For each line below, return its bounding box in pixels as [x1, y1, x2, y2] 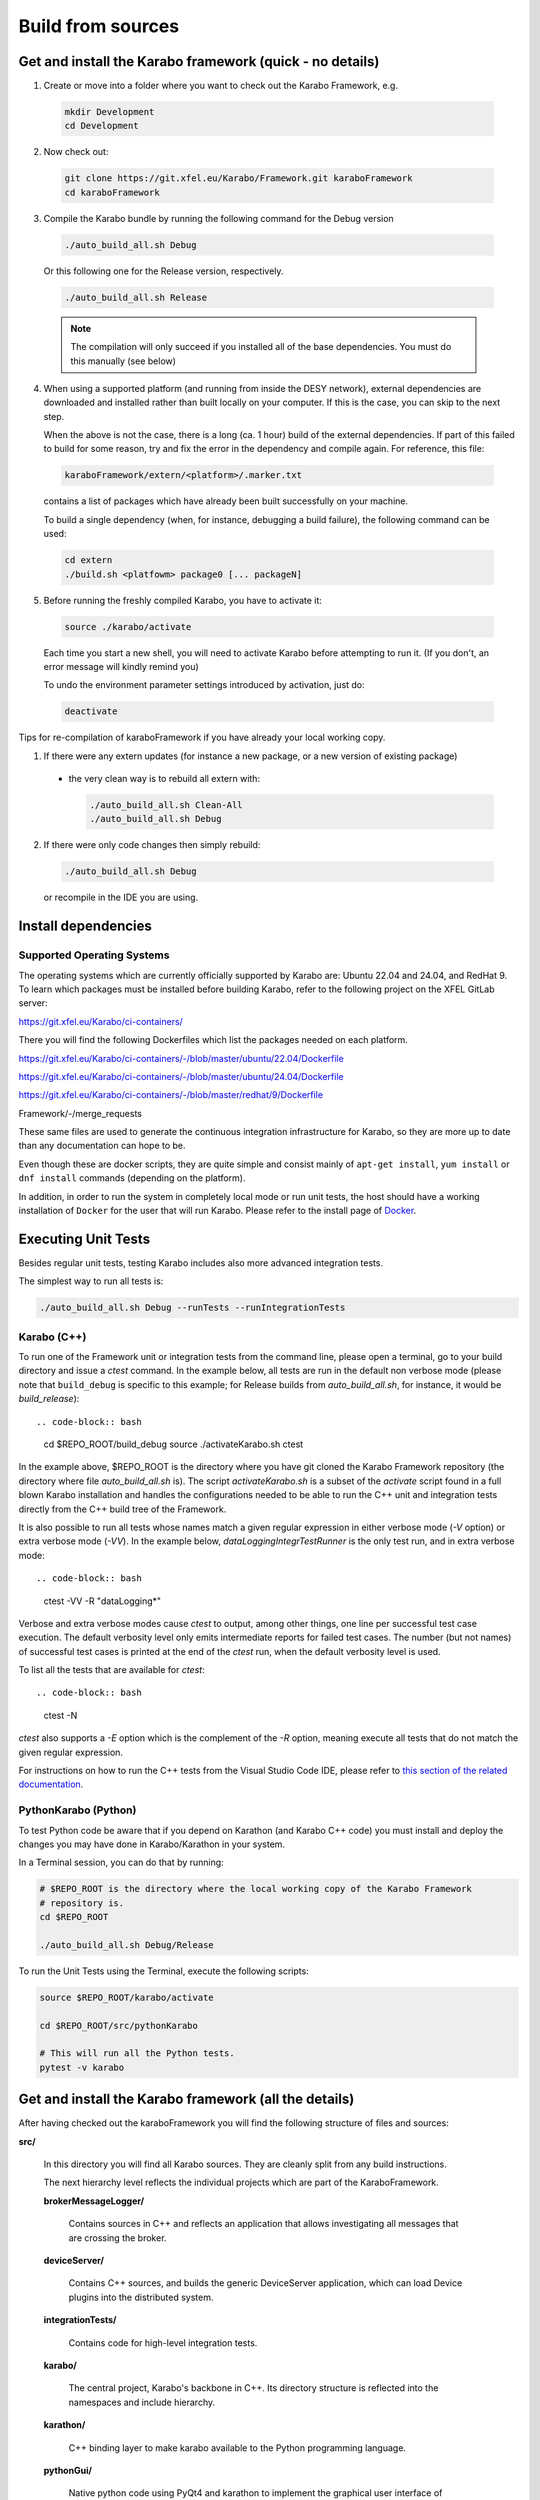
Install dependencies [18, 918, 152, 935]
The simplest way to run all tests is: [18, 1275, 164, 1287]
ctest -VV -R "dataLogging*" [43, 1595, 162, 1607]
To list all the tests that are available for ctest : [18, 1664, 205, 1676]
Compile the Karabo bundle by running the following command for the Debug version [43, 212, 394, 224]
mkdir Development [64, 106, 155, 118]
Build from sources [18, 15, 180, 37]
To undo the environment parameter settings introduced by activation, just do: [43, 679, 365, 691]
